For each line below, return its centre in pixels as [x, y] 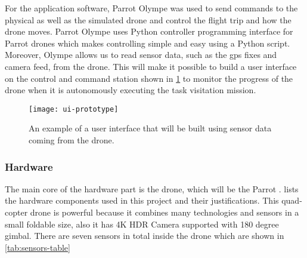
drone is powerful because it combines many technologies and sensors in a [165, 212]
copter [16, 212]
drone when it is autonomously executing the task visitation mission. [131, 90]
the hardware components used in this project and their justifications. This [142, 200]
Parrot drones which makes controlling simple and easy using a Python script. [148, 43]
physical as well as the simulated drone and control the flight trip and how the [148, 19]
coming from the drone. [72, 140]
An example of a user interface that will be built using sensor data [150, 128]
